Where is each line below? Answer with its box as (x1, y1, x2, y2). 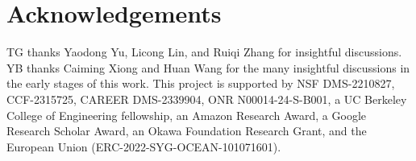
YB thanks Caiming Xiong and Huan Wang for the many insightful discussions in (6, 59, 410, 76)
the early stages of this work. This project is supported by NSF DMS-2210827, (6, 75, 395, 92)
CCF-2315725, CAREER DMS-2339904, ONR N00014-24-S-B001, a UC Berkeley (6, 90, 407, 107)
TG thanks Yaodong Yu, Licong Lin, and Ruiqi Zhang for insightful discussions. (6, 43, 402, 60)
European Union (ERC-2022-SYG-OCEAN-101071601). (6, 138, 281, 155)
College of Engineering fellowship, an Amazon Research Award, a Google (6, 106, 367, 123)
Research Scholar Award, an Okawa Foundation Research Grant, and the (6, 122, 367, 139)
